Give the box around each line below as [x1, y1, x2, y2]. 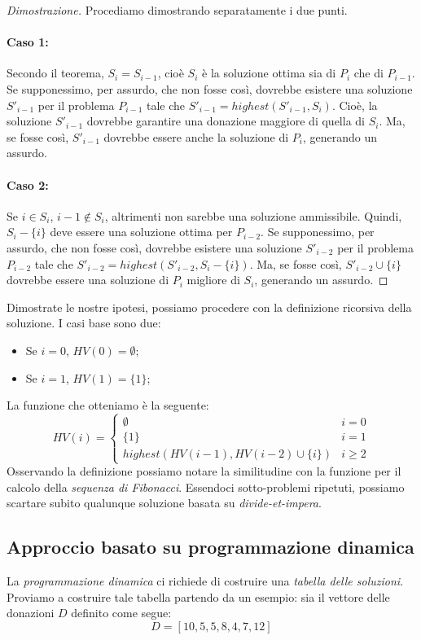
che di [353, 64, 384, 81]
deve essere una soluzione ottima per [50, 223, 233, 240]
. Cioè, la [331, 96, 378, 113]
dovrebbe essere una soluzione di [7, 271, 169, 288]
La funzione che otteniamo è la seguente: [7, 397, 209, 414]
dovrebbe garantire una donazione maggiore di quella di [86, 112, 365, 129]
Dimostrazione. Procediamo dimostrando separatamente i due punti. [7, 2, 348, 18]
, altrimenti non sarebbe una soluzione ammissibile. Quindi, [104, 207, 402, 224]
